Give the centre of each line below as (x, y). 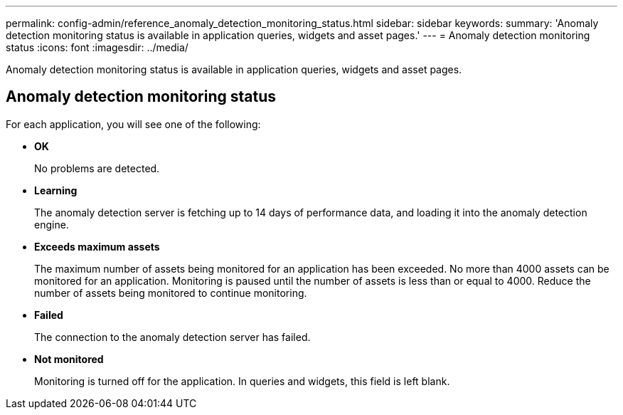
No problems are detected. (97, 168)
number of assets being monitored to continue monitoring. (171, 293)
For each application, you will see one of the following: (133, 124)
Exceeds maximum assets (97, 246)
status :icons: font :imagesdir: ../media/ (97, 47)
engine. (52, 224)
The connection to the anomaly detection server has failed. (172, 337)
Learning (56, 190)
